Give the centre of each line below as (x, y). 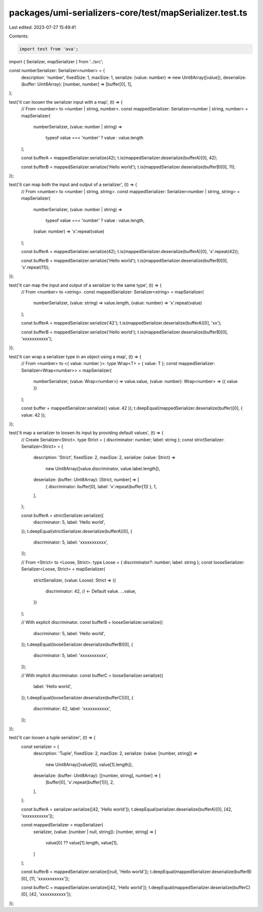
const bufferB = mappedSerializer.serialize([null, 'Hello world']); (85, 872)
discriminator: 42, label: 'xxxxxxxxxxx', (72, 709)
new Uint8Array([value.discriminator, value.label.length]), (103, 468)
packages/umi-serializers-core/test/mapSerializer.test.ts (128, 13)
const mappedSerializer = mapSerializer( (62, 825)
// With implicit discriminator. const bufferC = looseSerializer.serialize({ (92, 675)
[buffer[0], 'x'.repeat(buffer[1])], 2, (80, 782)
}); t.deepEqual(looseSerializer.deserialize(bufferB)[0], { (77, 644)
